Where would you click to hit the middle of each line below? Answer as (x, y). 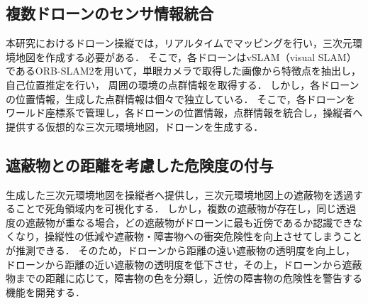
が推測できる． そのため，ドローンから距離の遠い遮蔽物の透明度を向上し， (180, 250)
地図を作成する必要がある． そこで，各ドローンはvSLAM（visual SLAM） (186, 56)
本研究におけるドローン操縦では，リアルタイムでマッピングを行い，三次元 (179, 43)
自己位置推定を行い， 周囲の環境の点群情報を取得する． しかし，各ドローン (183, 84)
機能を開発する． (45, 292)
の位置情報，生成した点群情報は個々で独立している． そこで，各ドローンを (180, 98)
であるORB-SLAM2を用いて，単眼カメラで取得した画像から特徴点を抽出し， (184, 71)
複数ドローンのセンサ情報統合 (110, 13)
